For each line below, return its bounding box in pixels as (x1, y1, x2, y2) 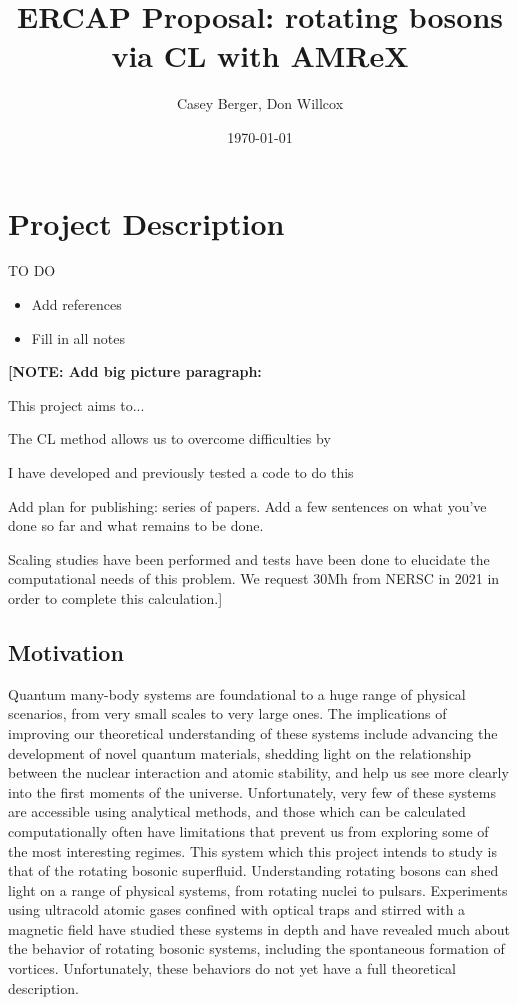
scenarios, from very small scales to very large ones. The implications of (8, 703, 447, 724)
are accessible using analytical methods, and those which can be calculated (8, 801, 466, 822)
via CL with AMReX (111, 35, 409, 76)
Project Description (8, 202, 285, 243)
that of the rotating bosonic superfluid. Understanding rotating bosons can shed (8, 860, 499, 881)
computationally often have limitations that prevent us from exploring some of (8, 820, 489, 841)
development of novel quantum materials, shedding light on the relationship (8, 742, 472, 763)
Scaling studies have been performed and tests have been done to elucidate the (8, 548, 490, 569)
